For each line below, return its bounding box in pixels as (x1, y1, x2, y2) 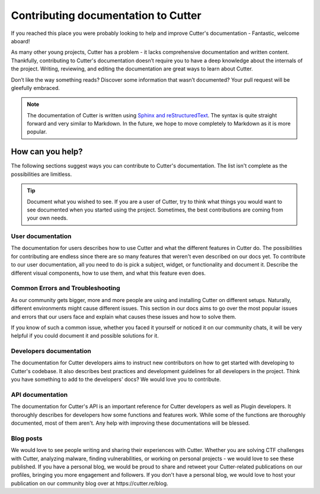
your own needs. (27, 214, 68, 222)
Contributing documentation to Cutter (11, 9, 201, 22)
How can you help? (11, 147, 83, 157)
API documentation (11, 391, 68, 399)
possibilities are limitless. (11, 171, 72, 178)
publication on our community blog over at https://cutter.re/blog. (11, 480, 168, 487)
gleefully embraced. (11, 84, 60, 91)
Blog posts (11, 434, 43, 442)
